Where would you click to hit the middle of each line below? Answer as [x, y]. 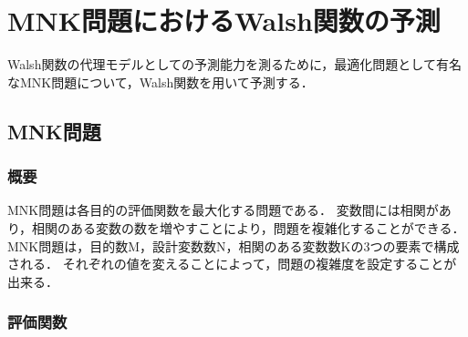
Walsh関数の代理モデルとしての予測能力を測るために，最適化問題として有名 [234, 64]
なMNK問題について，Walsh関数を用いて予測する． [161, 82]
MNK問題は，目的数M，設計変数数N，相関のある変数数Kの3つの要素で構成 [234, 245]
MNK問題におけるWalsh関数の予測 [224, 20]
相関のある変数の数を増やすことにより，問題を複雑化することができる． [249, 227]
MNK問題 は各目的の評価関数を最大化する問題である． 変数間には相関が [223, 210]
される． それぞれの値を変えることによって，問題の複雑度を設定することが [232, 264]
